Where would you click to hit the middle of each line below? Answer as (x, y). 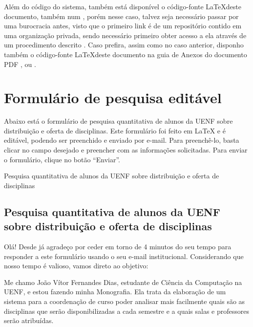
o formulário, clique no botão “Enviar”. (62, 159)
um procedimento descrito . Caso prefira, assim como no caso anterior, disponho (124, 45)
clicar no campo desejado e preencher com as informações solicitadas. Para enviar (126, 150)
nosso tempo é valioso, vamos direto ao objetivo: (76, 266)
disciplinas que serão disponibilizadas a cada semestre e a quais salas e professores (126, 311)
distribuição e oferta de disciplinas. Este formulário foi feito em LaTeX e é (115, 130)
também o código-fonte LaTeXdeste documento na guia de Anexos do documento (126, 54)
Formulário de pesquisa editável (113, 98)
